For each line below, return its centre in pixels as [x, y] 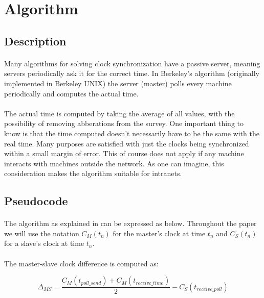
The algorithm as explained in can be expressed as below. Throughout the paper [130, 223]
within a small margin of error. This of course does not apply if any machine [124, 153]
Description [35, 41]
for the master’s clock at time [159, 233]
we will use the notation [42, 233]
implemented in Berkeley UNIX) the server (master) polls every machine [118, 83]
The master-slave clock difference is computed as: [81, 263]
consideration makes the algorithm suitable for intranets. [93, 173]
